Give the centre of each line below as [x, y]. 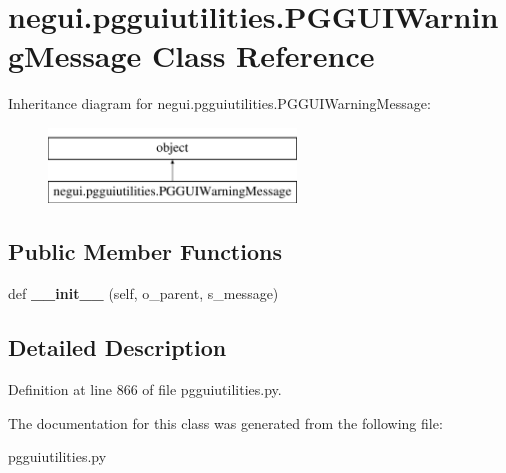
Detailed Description [117, 347]
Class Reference [263, 55]
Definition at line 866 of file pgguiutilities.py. [145, 389]
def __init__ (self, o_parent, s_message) [143, 293]
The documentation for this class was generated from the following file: [225, 422]
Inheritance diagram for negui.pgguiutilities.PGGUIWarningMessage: [219, 103]
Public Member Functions [145, 251]
